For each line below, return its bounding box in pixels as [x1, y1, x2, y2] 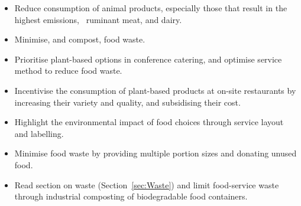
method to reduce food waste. [14, 64, 122, 77]
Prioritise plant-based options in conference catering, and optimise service [14, 53, 282, 65]
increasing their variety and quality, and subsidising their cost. [14, 96, 241, 108]
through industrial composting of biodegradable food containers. [14, 190, 248, 202]
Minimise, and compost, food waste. [14, 33, 145, 45]
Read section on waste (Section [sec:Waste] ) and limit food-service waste [14, 178, 279, 191]
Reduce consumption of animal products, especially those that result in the [14, 2, 287, 14]
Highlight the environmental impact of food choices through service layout [14, 116, 284, 128]
